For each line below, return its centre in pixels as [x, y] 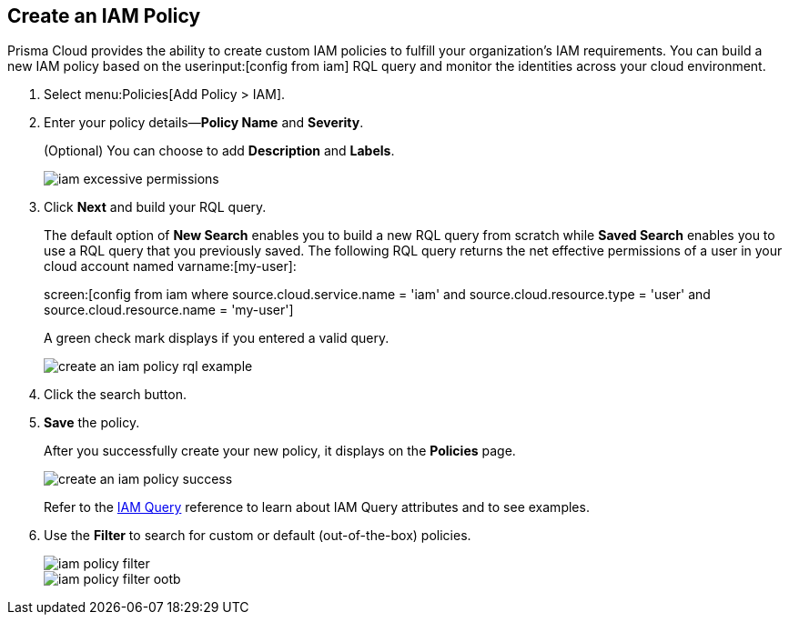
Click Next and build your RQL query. [155, 207]
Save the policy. [92, 423]
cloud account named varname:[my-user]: [170, 266]
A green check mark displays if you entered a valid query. [217, 338]
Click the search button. [115, 395]
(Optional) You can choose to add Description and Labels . [219, 151]
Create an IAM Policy [104, 16]
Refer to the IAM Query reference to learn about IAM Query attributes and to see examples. [317, 507]
